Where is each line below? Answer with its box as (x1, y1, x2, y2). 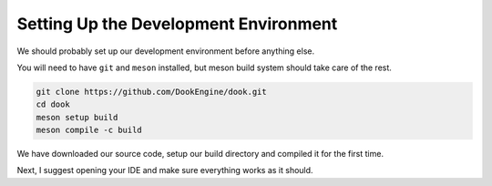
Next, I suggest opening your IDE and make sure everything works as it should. (16, 165, 313, 176)
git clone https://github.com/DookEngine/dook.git (36, 87, 268, 97)
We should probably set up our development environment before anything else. (16, 46, 314, 57)
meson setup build (36, 112, 118, 122)
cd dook (36, 99, 70, 109)
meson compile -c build (36, 125, 143, 136)
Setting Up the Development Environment (16, 14, 338, 34)
